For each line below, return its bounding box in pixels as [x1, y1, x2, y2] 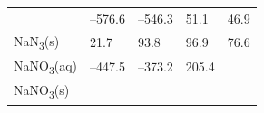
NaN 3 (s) [14, 31, 60, 52]
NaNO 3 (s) [14, 80, 70, 102]
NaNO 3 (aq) [14, 55, 78, 77]
